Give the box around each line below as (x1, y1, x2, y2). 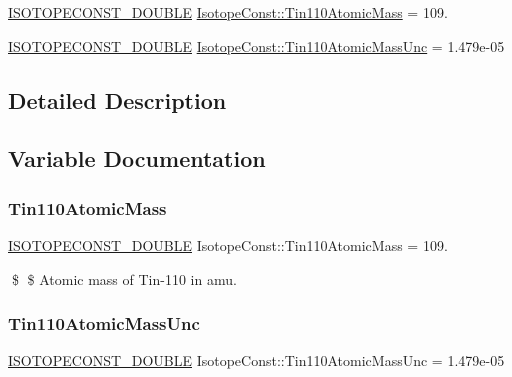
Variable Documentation (8, 143, 266, 174)
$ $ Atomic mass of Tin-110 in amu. (11, 268, 237, 289)
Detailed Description (8, 84, 227, 115)
